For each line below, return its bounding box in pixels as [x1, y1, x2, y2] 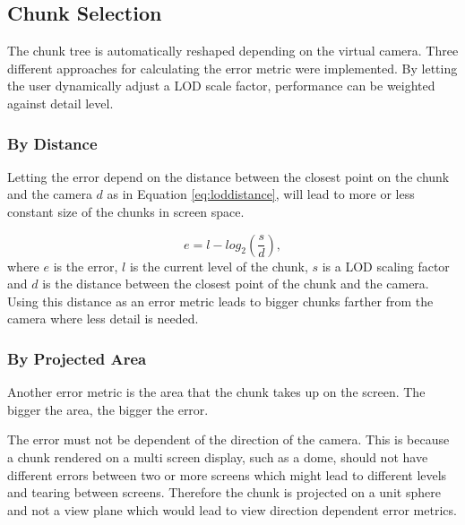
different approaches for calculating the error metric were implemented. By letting [7, 58, 458, 77]
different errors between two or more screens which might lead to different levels [7, 465, 447, 484]
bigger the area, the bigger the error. [7, 400, 209, 418]
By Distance [7, 132, 98, 154]
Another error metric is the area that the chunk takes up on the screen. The [7, 383, 426, 401]
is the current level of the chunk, [129, 256, 308, 275]
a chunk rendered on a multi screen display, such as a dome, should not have [7, 447, 428, 466]
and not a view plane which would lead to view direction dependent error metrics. [7, 500, 457, 519]
